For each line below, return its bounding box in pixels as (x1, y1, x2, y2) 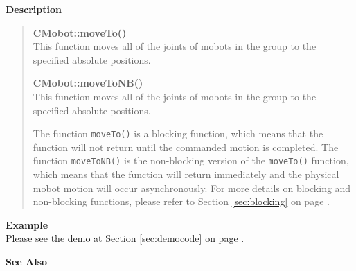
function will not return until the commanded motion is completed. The (33, 139, 339, 154)
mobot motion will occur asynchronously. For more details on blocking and (33, 180, 351, 195)
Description (6, 2, 62, 16)
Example (6, 217, 48, 231)
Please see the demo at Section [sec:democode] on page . (6, 231, 244, 245)
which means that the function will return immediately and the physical (33, 167, 339, 182)
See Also (6, 254, 48, 269)
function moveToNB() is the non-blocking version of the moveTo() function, (33, 153, 349, 168)
